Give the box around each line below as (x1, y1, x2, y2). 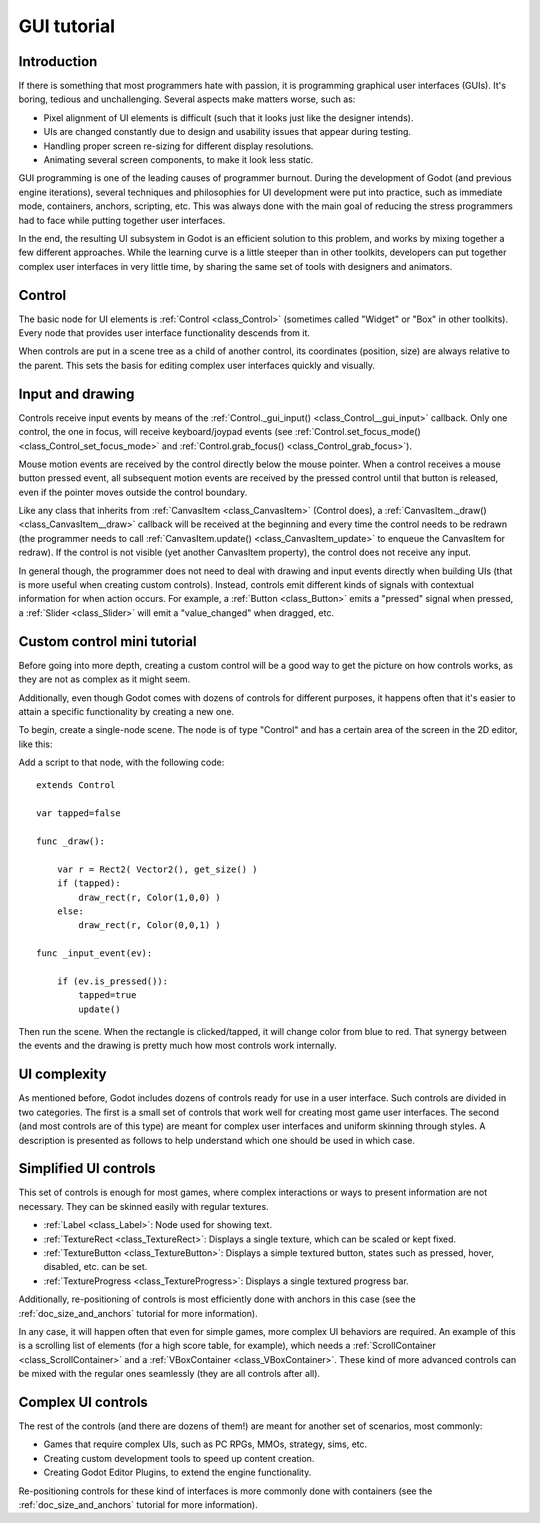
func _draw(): (36, 836, 105, 847)
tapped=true (78, 990, 137, 1001)
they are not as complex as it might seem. (18, 673, 191, 685)
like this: (18, 738, 53, 750)
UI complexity (18, 1066, 107, 1083)
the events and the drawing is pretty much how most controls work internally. (18, 1040, 337, 1052)
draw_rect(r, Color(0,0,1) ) (78, 920, 222, 931)
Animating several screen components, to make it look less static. (43, 154, 314, 166)
